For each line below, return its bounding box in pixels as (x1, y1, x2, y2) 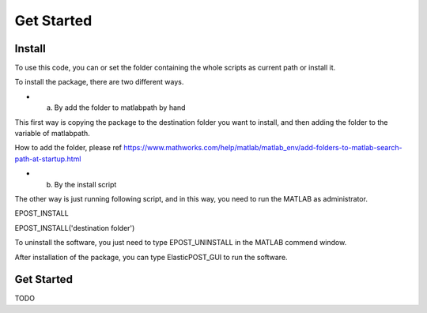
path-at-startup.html (14, 154, 81, 164)
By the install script (54, 179, 117, 189)
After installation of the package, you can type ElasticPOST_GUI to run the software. (14, 252, 288, 262)
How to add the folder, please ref (14, 143, 123, 153)
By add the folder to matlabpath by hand (54, 103, 186, 112)
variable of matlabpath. (14, 129, 90, 138)
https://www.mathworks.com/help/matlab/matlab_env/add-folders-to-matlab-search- (123, 143, 402, 153)
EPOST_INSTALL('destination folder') (14, 223, 135, 232)
